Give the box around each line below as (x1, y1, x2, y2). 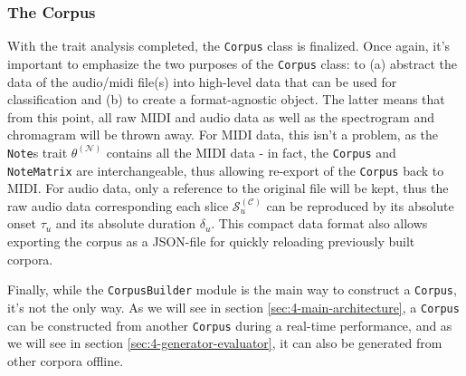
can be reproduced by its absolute (266, 196, 454, 215)
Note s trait (7, 142, 68, 161)
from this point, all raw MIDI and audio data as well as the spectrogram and (7, 107, 434, 126)
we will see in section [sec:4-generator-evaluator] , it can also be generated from (7, 333, 442, 352)
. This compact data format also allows (211, 214, 428, 233)
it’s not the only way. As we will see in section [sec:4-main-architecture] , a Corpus (7, 297, 460, 316)
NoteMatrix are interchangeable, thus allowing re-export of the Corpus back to (7, 160, 444, 179)
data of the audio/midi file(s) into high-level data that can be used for (7, 72, 397, 91)
